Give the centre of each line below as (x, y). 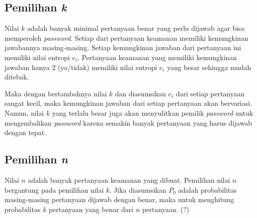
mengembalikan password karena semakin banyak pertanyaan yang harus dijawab (128, 122)
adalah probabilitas (208, 189)
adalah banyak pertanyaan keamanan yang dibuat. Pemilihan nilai (129, 180)
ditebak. (17, 77)
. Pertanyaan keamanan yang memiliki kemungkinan (157, 57)
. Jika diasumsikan (138, 189)
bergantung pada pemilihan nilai (54, 189)
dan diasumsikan (140, 93)
